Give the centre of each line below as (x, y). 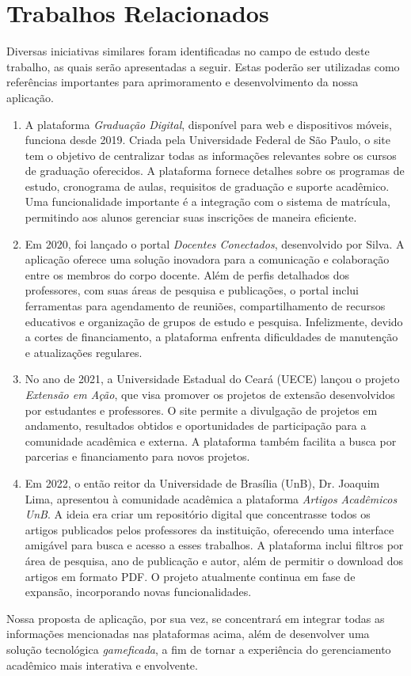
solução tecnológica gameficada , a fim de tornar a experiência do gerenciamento (199, 649)
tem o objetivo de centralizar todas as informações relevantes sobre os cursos (211, 155)
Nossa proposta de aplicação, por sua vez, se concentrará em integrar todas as (196, 618)
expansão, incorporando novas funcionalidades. (138, 592)
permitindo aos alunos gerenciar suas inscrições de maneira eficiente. (191, 217)
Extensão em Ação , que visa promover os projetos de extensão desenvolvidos (210, 394)
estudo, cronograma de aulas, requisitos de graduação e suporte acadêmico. (207, 186)
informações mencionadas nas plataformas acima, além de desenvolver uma (188, 634)
